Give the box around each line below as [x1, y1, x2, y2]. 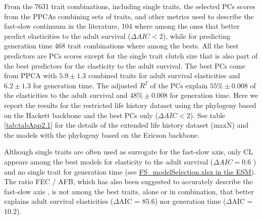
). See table [190, 109, 226, 120]
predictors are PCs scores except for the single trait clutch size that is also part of [4, 50, 257, 61]
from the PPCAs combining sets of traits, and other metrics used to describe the [4, 11, 254, 21]
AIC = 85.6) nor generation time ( [119, 196, 226, 206]
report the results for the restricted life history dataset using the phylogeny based [4, 99, 256, 110]
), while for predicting [163, 30, 231, 41]
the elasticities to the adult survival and [4, 90, 128, 100]
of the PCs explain [150, 80, 208, 90]
